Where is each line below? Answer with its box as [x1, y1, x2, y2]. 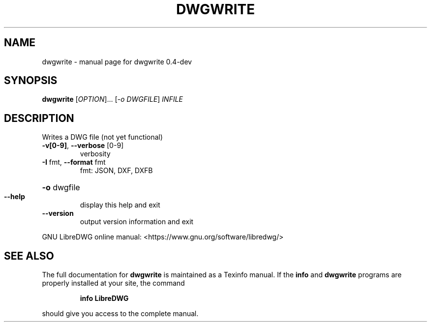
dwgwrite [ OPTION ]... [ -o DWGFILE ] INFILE [42, 95, 183, 104]
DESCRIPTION [4, 112, 74, 124]
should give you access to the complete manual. [42, 309, 199, 318]
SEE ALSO [4, 249, 54, 262]
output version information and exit [80, 217, 193, 226]
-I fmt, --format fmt [42, 158, 106, 167]
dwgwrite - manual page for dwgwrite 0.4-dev [42, 57, 192, 66]
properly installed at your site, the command [42, 279, 185, 288]
